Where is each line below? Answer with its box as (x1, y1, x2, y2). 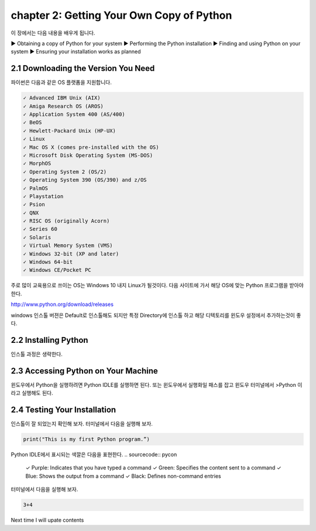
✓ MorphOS (23, 160, 51, 167)
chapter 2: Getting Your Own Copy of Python (11, 9, 232, 22)
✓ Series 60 (23, 226, 58, 233)
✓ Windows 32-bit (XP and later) (23, 250, 119, 257)
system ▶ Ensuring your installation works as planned (11, 48, 141, 55)
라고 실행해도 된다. (11, 390, 53, 397)
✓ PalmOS (23, 185, 49, 192)
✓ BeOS (23, 119, 42, 126)
